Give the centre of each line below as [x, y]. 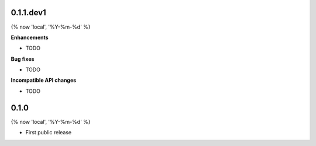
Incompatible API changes [44, 80]
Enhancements [30, 37]
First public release [49, 133]
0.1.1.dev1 [28, 13]
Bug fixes [23, 59]
